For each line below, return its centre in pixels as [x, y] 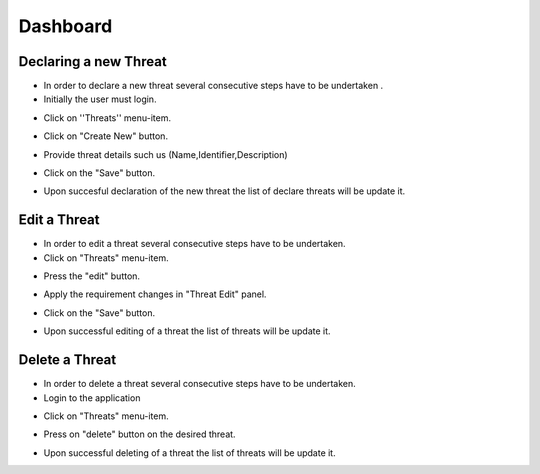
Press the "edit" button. [91, 276]
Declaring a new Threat [92, 61]
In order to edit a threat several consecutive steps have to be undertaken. [194, 244]
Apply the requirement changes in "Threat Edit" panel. [155, 294]
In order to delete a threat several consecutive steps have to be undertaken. [200, 384]
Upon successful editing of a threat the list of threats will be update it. [187, 331]
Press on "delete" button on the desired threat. [139, 434]
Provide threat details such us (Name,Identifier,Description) [166, 154]
